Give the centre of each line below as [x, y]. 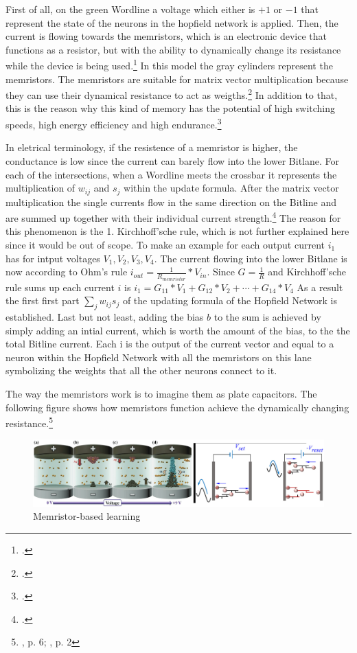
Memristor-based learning [87, 516]
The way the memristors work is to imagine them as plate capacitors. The [161, 393]
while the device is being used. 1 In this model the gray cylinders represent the [169, 65]
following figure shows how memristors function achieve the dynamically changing [177, 407]
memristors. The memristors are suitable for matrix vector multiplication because [177, 79]
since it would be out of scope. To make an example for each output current [165, 244]
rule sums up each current [60, 287]
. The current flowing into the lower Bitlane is [251, 258]
